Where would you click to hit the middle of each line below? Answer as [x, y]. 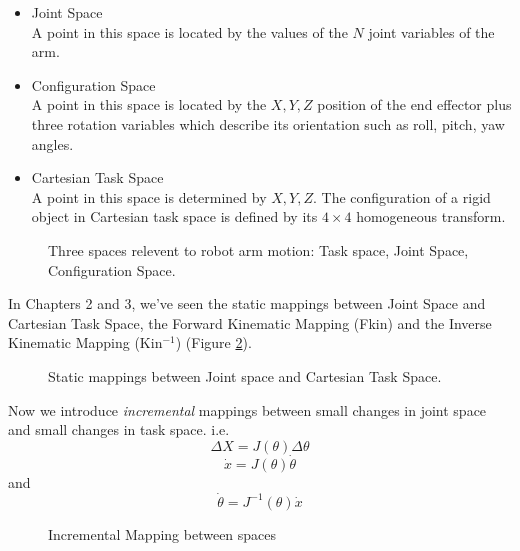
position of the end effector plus [414, 104]
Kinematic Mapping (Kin [85, 342]
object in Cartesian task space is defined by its [174, 216]
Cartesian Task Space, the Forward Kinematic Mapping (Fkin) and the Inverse [250, 322]
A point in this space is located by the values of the [189, 31]
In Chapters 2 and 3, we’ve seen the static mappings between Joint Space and [247, 303]
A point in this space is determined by [149, 196]
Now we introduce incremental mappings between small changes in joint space [247, 409]
